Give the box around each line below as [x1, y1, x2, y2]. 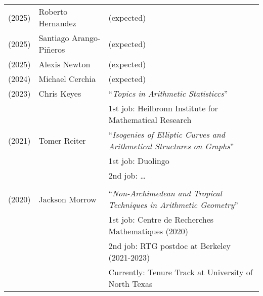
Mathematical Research [108, 114, 192, 125]
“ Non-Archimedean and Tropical [108, 187, 222, 199]
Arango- [71, 32, 101, 44]
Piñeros [38, 44, 65, 55]
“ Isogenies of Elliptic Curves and [108, 129, 226, 140]
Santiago [38, 32, 69, 44]
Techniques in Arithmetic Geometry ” [108, 199, 238, 210]
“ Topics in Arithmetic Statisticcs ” [108, 88, 228, 99]
